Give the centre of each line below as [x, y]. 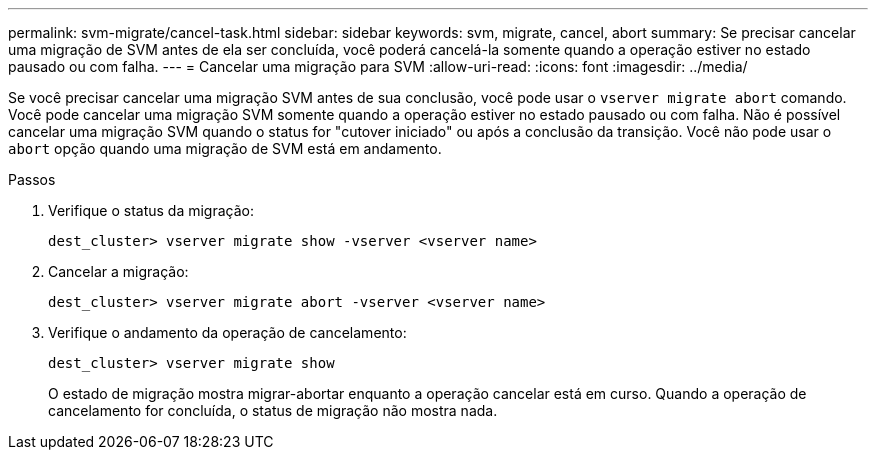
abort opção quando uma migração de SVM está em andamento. [225, 148]
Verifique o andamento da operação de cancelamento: [227, 332]
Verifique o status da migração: [151, 210]
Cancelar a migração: [118, 271]
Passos [32, 179]
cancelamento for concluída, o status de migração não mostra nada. [273, 410]
